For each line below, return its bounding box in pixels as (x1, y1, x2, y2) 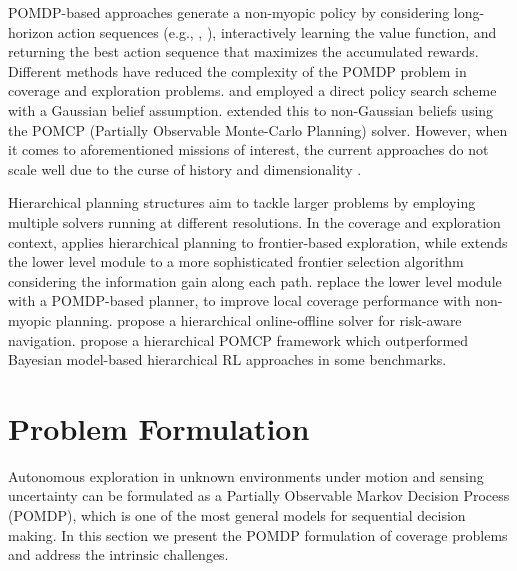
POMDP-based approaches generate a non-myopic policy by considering (8, 2, 450, 22)
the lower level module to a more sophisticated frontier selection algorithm (8, 251, 464, 272)
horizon (8, 21, 54, 42)
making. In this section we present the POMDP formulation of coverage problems (8, 524, 508, 545)
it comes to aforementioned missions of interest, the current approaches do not (8, 139, 489, 160)
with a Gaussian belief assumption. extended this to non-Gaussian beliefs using (8, 99, 494, 120)
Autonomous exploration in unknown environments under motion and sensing (8, 465, 484, 486)
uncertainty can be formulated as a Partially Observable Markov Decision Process (8, 485, 510, 506)
